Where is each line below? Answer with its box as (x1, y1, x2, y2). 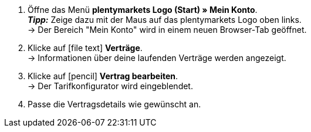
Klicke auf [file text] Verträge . (28, 43, 143, 53)
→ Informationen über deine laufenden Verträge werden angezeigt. (28, 53, 286, 63)
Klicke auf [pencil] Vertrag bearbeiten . (28, 71, 178, 81)
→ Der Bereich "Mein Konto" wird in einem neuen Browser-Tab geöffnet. (28, 25, 307, 35)
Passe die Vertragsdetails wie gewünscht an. (28, 99, 201, 109)
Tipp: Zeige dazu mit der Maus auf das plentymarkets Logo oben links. (28, 15, 302, 25)
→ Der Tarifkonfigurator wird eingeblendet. (28, 81, 193, 91)
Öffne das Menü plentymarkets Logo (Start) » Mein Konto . (28, 5, 258, 15)
